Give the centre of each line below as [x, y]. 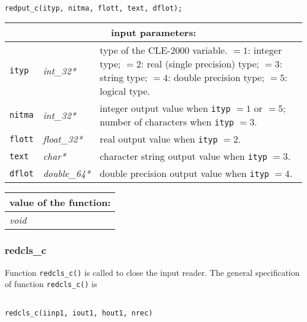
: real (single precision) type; [200, 64]
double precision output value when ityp [184, 173]
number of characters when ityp [167, 122]
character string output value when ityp [184, 156]
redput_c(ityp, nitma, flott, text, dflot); [94, 8]
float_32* [63, 139]
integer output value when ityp [165, 108]
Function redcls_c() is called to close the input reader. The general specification [152, 272]
